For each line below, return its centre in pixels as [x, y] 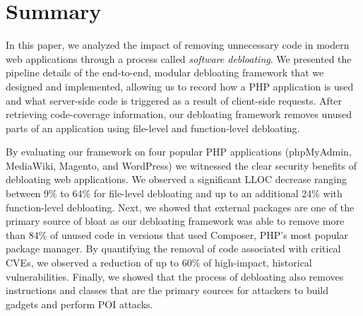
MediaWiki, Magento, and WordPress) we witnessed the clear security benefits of [181, 165]
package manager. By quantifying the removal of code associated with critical [173, 248]
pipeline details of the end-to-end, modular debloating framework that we [165, 72]
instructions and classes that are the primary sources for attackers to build [167, 290]
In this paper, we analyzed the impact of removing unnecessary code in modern [178, 45]
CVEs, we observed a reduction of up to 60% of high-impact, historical [159, 263]
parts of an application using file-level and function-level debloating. [153, 128]
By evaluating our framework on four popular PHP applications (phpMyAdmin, [179, 152]
